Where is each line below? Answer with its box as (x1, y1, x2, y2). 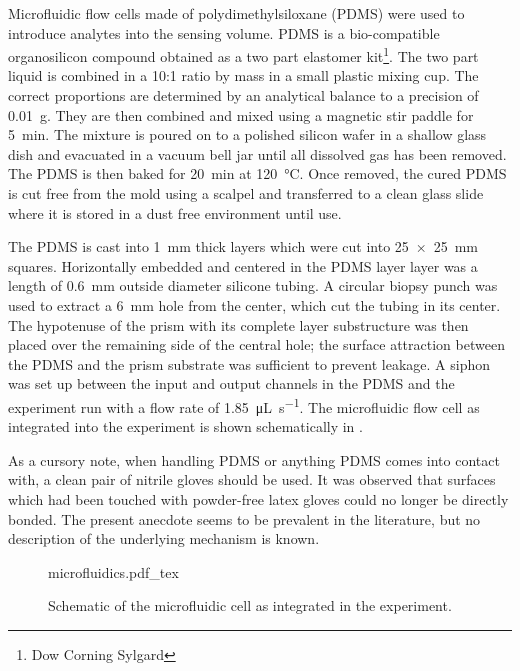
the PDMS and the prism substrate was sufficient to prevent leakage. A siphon (8, 353, 491, 374)
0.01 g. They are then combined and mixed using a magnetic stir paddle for (8, 104, 474, 125)
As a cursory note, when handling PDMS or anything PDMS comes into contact (8, 449, 500, 470)
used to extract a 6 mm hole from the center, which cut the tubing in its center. (8, 294, 501, 315)
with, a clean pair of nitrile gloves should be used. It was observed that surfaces (8, 469, 496, 490)
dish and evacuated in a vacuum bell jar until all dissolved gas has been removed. (8, 143, 507, 164)
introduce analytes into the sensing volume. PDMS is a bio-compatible (8, 22, 440, 43)
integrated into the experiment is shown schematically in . (8, 416, 363, 437)
